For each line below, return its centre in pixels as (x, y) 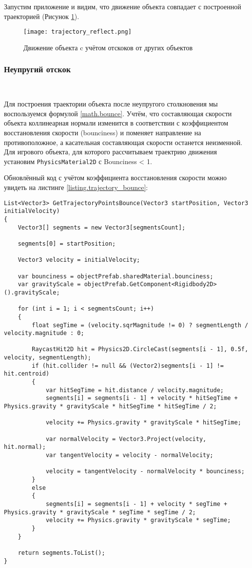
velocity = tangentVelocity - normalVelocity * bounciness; (145, 472)
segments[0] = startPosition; (67, 243)
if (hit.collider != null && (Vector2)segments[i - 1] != (128, 366)
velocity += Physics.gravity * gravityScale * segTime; (138, 520)
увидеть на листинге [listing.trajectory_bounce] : (76, 187)
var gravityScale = (49, 284)
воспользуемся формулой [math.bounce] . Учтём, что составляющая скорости (118, 113)
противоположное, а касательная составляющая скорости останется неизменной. (123, 142)
